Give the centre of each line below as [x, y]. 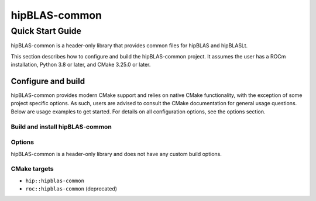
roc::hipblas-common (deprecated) [71, 189]
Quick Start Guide [46, 31]
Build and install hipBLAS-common [61, 127]
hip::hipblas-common [55, 181]
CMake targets [32, 169]
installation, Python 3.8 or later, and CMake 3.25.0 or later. [81, 65]
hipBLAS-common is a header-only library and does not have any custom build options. [116, 154]
